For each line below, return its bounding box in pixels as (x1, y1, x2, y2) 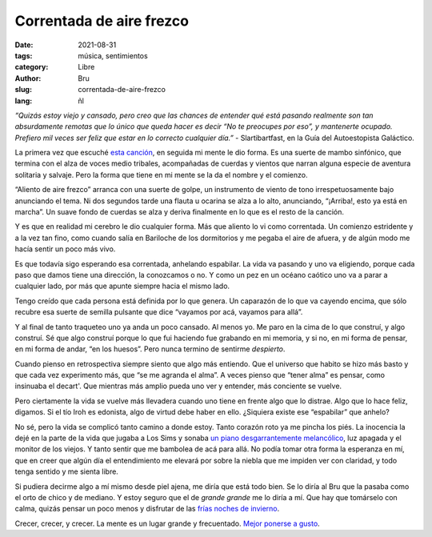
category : (14, 62, 49, 72)
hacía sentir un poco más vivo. (14, 244, 116, 254)
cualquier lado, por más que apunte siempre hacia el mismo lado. (14, 281, 230, 291)
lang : (14, 96, 33, 106)
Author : (14, 73, 42, 83)
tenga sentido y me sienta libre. (14, 467, 119, 476)
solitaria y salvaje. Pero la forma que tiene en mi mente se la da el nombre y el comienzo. (14, 170, 308, 179)
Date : (14, 40, 34, 50)
